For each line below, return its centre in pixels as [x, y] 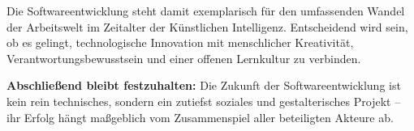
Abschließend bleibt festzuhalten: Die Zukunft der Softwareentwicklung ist [204, 85]
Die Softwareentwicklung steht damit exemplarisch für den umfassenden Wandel [206, 11]
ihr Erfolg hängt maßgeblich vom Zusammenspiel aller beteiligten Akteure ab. [200, 117]
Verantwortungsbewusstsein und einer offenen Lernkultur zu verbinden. [184, 58]
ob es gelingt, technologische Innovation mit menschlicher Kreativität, [180, 42]
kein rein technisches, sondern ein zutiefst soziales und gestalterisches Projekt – [204, 101]
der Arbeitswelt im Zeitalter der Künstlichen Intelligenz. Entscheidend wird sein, [207, 26]
